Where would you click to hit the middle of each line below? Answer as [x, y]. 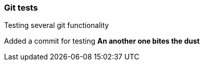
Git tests [21, 8]
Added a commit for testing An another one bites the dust [102, 41]
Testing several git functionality [56, 25]
